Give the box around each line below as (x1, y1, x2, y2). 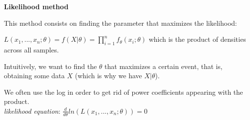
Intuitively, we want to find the (4, 61, 97, 71)
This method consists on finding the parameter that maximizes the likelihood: (4, 17, 237, 28)
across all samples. (4, 44, 59, 54)
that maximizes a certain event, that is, (104, 61, 223, 71)
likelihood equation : (4, 105, 61, 116)
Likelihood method (4, 1, 69, 11)
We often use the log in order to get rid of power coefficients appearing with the (4, 86, 243, 97)
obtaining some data (4, 70, 65, 81)
